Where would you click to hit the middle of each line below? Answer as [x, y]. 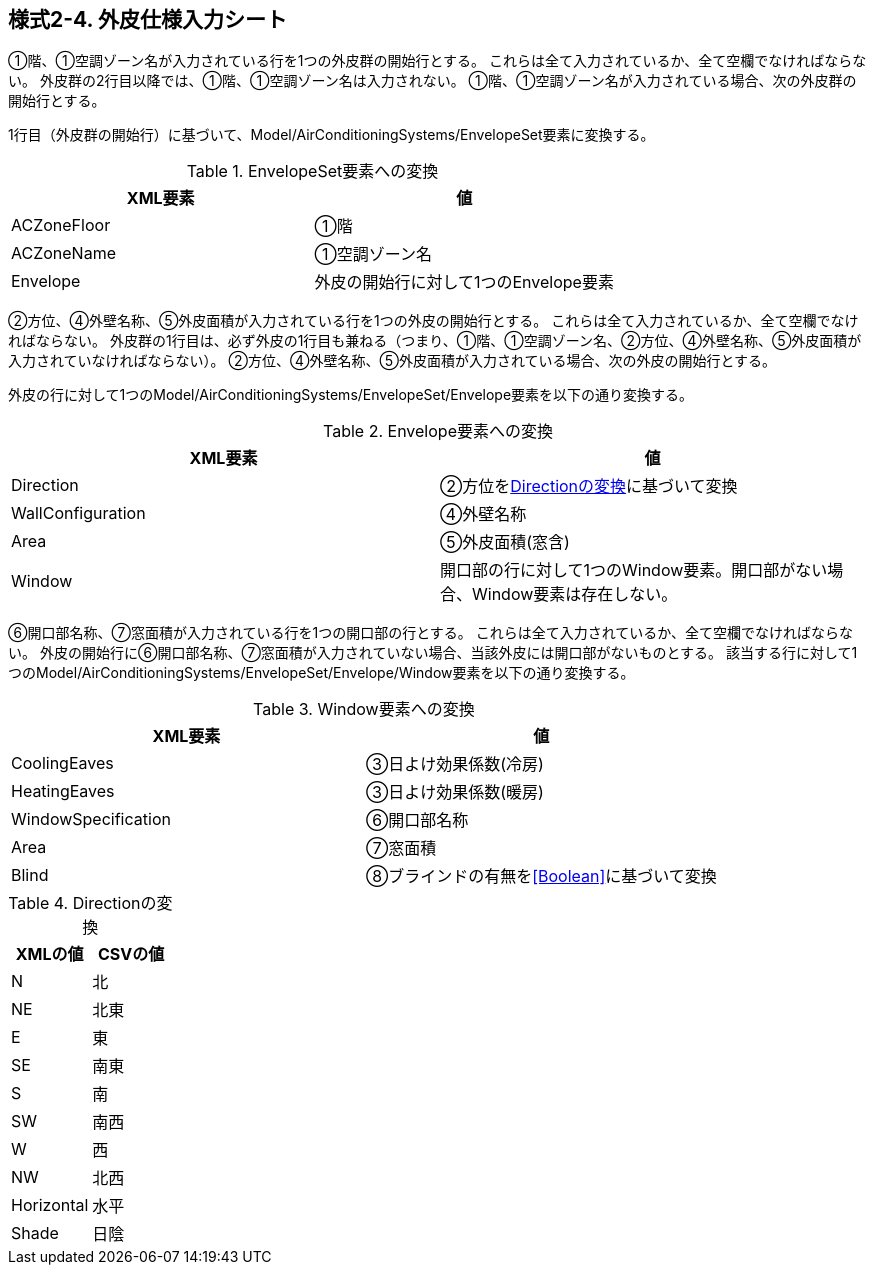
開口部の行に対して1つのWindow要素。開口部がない [634, 570]
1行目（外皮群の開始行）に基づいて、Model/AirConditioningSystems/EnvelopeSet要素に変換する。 [331, 135]
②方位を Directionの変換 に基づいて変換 [589, 486]
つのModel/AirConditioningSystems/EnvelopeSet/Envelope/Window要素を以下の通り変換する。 [321, 673]
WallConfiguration [78, 513]
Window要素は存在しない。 [575, 594]
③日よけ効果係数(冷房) [454, 764]
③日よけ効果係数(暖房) [454, 792]
